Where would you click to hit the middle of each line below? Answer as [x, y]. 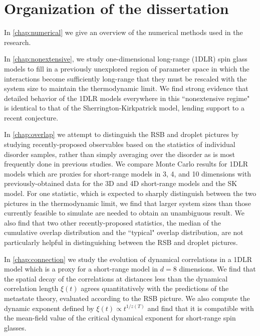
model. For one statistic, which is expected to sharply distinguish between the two [130, 193]
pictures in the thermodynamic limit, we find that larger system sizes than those [127, 203]
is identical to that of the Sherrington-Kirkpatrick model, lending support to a [124, 108]
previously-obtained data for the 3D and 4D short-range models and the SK [121, 183]
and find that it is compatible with [201, 308]
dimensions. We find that [217, 269]
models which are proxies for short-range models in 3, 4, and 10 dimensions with [127, 173]
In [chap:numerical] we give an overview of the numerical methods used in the [123, 32]
